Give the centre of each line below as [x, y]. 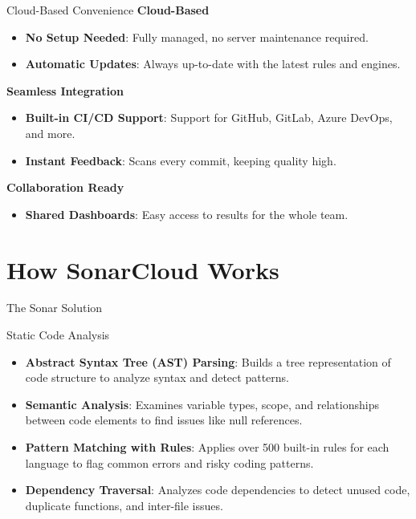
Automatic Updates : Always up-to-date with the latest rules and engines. [213, 64]
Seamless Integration [65, 90]
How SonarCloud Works [143, 269]
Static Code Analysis [58, 335]
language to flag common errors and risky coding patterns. [169, 462]
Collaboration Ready [65, 187]
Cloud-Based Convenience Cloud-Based [108, 10]
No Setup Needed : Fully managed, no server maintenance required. [197, 36]
